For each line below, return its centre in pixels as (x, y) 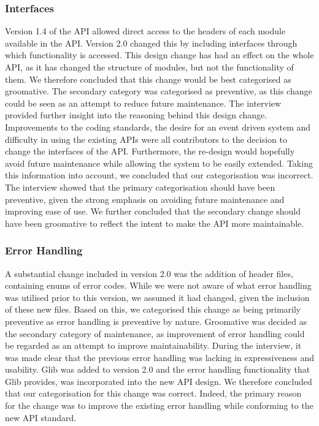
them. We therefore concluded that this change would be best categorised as (148, 79)
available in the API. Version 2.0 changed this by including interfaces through (151, 43)
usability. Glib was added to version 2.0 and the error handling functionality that (158, 369)
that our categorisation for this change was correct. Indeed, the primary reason (153, 393)
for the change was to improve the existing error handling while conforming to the (159, 405)
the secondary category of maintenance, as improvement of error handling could (155, 333)
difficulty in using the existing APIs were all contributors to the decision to (146, 139)
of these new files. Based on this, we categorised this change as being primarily (153, 309)
